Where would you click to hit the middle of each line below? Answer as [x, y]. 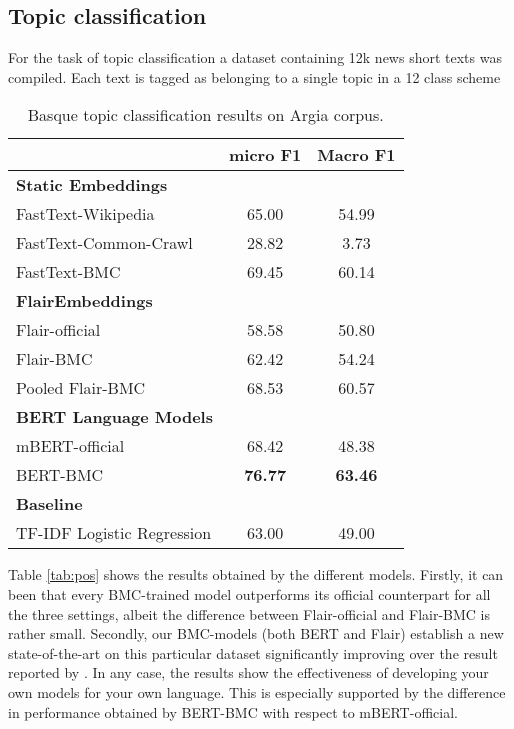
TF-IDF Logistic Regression [114, 533]
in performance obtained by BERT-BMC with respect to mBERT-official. [233, 711]
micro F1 [265, 155]
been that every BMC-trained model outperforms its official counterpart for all [249, 593]
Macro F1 [356, 155]
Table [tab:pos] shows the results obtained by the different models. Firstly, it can [256, 574]
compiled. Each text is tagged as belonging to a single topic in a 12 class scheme [254, 76]
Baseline [49, 504]
